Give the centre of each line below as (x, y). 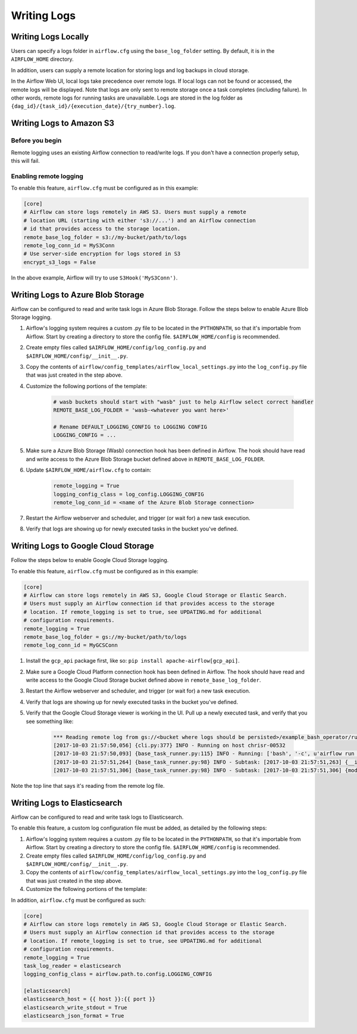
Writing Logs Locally (50, 37)
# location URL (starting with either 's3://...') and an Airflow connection (140, 220)
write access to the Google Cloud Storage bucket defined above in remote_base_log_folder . (143, 680)
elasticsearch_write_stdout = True (75, 1007)
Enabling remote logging (47, 176)
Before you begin (36, 141)
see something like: (50, 721)
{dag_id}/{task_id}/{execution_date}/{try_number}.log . (93, 106)
